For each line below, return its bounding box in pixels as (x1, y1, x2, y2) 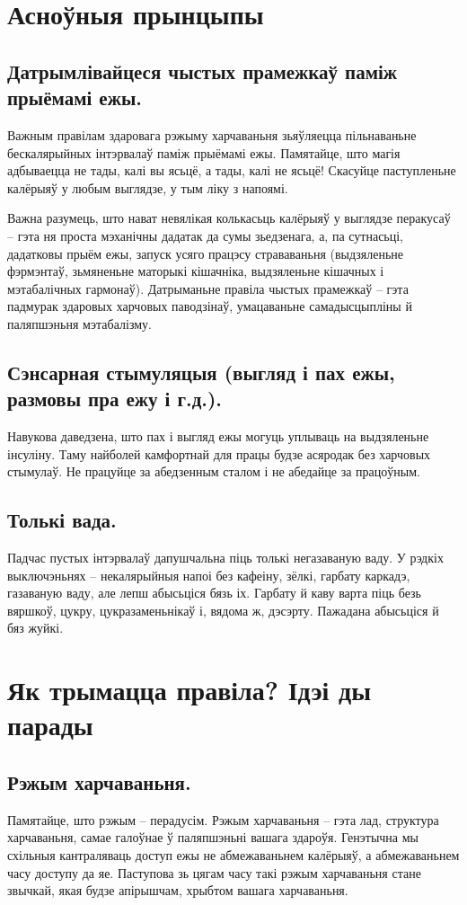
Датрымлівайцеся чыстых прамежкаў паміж (7, 57, 398, 84)
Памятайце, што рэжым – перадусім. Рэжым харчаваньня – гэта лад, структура (7, 810, 439, 829)
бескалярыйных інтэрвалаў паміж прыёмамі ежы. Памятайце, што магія (7, 143, 401, 162)
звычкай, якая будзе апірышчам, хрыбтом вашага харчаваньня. (7, 881, 348, 900)
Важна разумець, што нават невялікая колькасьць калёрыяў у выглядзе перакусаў (7, 209, 451, 227)
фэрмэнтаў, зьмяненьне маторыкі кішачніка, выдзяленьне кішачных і (7, 262, 384, 280)
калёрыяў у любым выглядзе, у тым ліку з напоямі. (7, 178, 288, 197)
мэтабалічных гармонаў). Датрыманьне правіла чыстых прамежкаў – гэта (7, 279, 409, 297)
